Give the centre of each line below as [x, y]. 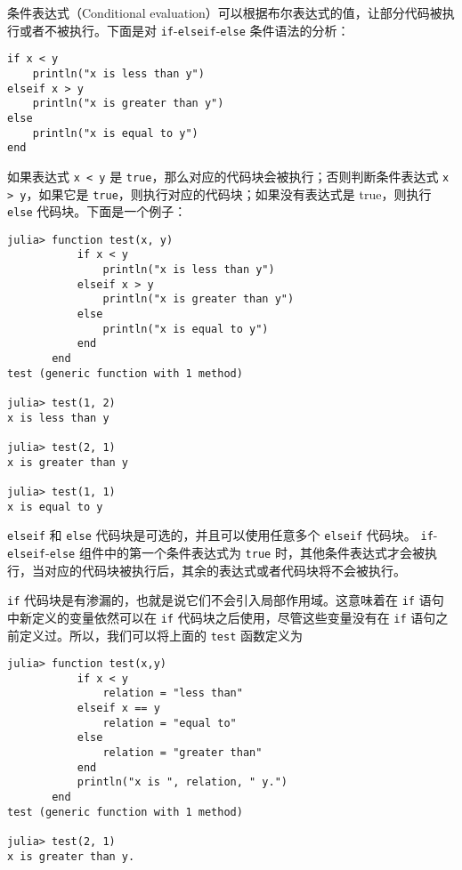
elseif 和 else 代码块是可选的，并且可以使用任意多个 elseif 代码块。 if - [223, 535]
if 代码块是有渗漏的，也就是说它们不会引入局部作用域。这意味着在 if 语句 [226, 600]
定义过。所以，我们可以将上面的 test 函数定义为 [161, 635]
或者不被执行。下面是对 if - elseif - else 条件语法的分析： [184, 30]
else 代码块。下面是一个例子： [97, 211]
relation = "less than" [173, 693]
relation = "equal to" [170, 723]
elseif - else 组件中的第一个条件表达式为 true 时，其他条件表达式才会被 [216, 552]
